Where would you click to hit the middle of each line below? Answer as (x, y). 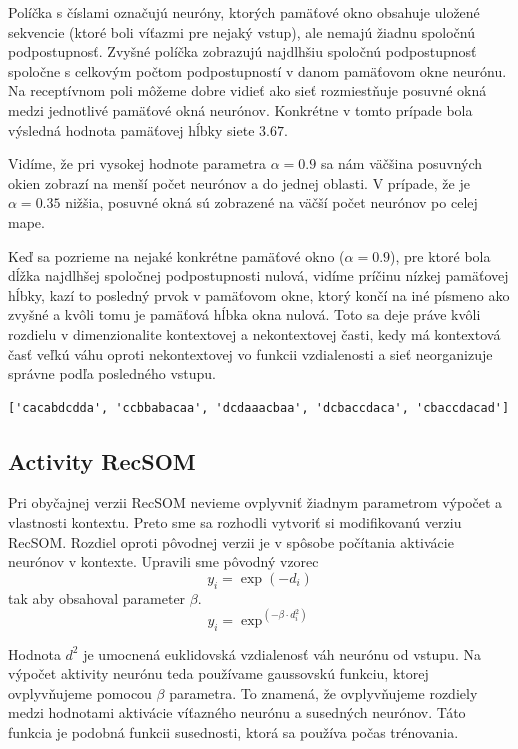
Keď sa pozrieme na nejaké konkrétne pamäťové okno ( (176, 255)
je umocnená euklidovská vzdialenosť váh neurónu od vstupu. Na (282, 653)
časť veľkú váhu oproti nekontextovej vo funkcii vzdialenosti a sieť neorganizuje (250, 353)
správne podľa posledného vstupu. (112, 373)
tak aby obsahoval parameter (97, 597)
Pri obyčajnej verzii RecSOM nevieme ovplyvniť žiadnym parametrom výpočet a (255, 502)
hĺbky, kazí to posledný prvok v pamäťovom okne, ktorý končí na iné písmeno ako (259, 294)
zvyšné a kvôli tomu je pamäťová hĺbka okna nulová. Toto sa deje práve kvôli (244, 314)
